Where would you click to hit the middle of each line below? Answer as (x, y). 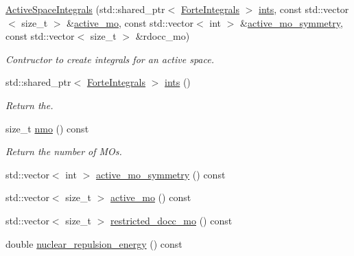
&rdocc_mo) (163, 36)
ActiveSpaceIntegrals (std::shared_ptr (85, 9)
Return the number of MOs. (64, 151)
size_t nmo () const (47, 128)
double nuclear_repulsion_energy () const (94, 243)
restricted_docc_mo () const (172, 220)
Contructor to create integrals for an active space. (110, 59)
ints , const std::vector (304, 9)
